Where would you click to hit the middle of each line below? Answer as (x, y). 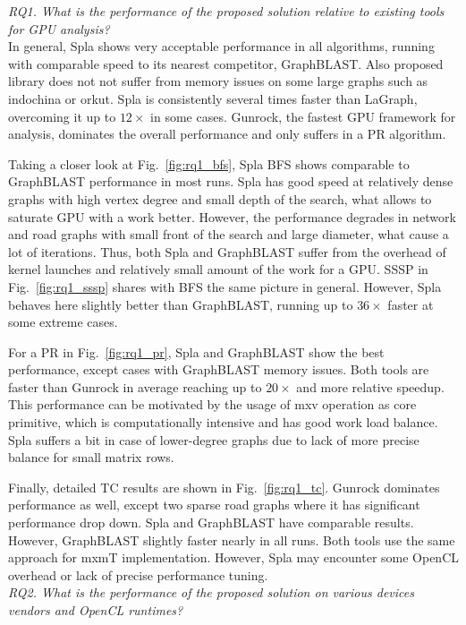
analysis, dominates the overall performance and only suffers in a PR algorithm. (227, 134)
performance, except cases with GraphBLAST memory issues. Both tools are (219, 369)
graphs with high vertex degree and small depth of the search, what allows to (220, 198)
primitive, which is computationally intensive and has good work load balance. (223, 422)
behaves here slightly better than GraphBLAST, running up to (181, 304)
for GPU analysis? (59, 28)
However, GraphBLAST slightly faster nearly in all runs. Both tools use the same (232, 539)
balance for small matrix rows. (91, 457)
